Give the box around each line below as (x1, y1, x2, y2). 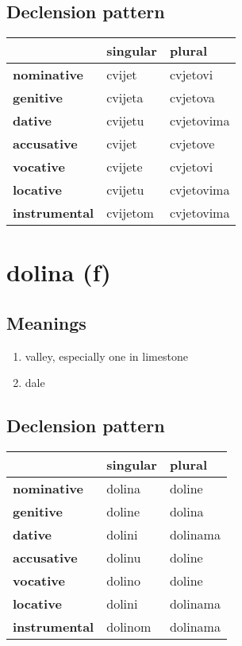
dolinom (106, 617, 152, 636)
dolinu (106, 548, 141, 567)
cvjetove (169, 134, 215, 153)
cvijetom (106, 203, 154, 222)
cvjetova (169, 88, 215, 107)
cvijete (106, 157, 143, 176)
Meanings (6, 310, 86, 335)
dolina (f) (6, 256, 111, 288)
